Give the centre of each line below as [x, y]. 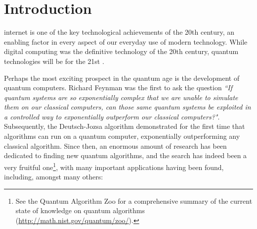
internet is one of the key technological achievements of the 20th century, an [119, 32]
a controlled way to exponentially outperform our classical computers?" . [112, 116]
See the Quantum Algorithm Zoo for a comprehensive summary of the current [134, 200]
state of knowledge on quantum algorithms [80, 210]
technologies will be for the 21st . [54, 61]
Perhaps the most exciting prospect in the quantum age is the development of [122, 78]
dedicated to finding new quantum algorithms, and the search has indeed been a [126, 155]
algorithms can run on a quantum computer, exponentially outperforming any [122, 136]
